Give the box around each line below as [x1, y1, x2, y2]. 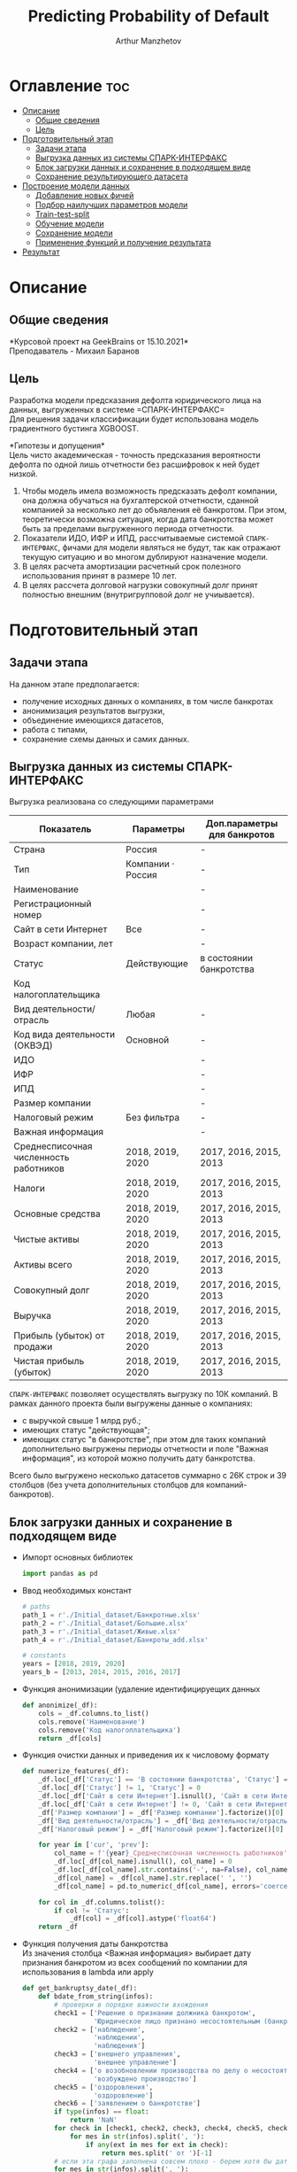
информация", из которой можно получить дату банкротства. [21, 1453, 255, 1463]
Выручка [13, 1309, 51, 1322]
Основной [126, 1034, 170, 1046]
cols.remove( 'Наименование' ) [38, 1717, 146, 1726]
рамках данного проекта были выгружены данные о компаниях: [9, 1398, 254, 1409]
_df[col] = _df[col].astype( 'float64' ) [69, 1914, 217, 1923]
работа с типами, [21, 724, 88, 734]
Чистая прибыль [13, 1355, 85, 1368]
